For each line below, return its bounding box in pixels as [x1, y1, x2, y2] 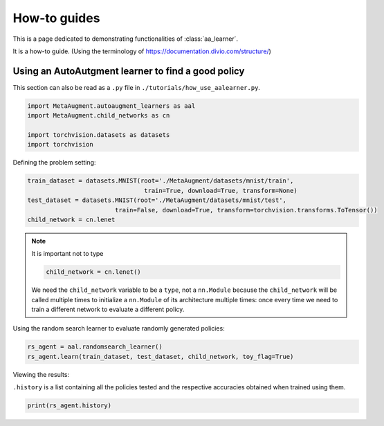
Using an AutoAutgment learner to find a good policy [12, 65, 245, 77]
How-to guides [12, 10, 100, 26]
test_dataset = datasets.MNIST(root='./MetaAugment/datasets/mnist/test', [27, 196, 287, 204]
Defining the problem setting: [12, 158, 96, 167]
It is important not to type [31, 250, 104, 258]
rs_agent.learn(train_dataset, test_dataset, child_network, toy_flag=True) [27, 353, 294, 360]
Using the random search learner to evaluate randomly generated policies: [12, 324, 225, 333]
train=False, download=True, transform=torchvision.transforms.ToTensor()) [114, 206, 378, 214]
